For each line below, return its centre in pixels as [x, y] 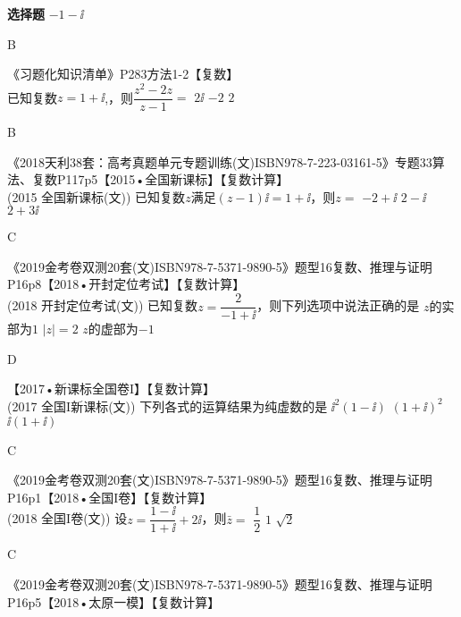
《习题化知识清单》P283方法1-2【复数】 [123, 74]
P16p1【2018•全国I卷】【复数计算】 [110, 497]
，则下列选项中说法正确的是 [338, 305]
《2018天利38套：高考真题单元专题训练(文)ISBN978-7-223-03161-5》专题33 [220, 161]
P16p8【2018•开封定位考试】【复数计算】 [126, 284]
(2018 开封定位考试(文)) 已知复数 [103, 305]
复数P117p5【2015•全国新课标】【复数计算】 [160, 179]
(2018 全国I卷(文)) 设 [67, 518]
